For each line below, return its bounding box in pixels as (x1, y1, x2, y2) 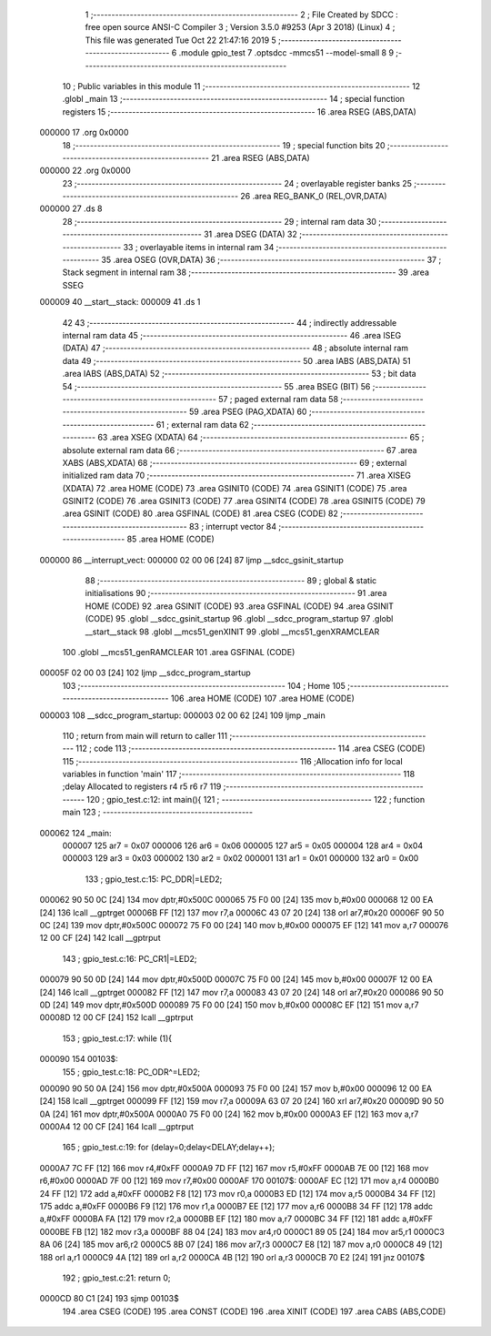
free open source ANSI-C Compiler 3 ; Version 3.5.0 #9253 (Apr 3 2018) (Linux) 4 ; (85, 22, 396, 33)
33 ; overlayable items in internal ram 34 (123, 241, 275, 252)
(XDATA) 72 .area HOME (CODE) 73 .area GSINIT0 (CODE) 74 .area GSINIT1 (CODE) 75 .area (62, 482, 408, 493)
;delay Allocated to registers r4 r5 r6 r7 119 (62, 781, 222, 792)
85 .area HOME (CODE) (126, 533, 215, 545)
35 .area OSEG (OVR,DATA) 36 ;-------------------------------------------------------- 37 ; (101, 255, 442, 266)
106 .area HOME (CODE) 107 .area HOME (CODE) (170, 693, 355, 704)
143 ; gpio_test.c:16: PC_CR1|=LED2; (62, 953, 197, 964)
